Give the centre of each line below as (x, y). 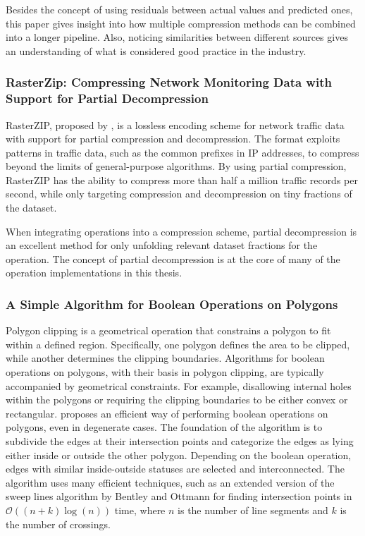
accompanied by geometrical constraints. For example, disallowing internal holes (179, 385)
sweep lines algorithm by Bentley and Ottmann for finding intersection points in (179, 496)
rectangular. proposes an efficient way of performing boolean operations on (167, 413)
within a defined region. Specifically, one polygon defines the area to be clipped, (178, 344)
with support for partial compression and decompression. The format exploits (173, 139)
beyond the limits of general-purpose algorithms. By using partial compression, (176, 166)
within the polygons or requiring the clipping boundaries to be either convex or (177, 400)
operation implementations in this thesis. (94, 273)
